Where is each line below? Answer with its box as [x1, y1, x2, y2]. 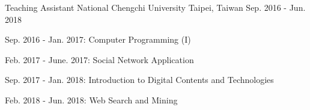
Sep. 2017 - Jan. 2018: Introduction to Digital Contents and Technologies [5, 73, 274, 86]
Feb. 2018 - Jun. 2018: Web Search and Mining [5, 93, 178, 106]
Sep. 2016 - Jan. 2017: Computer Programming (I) [5, 33, 191, 46]
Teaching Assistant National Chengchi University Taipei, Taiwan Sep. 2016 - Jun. [5, 1, 306, 13]
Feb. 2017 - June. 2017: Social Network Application [5, 53, 194, 66]
